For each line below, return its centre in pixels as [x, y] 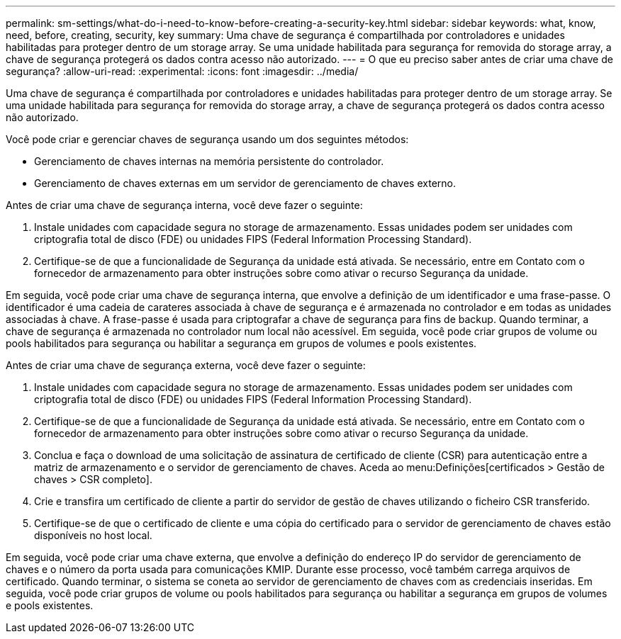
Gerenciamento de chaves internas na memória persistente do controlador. [209, 161]
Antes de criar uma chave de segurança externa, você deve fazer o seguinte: [186, 365]
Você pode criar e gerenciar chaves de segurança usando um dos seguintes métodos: [207, 139]
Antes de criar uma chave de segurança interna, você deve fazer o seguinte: [184, 205]
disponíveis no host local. [93, 535]
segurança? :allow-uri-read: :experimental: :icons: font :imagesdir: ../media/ [182, 71]
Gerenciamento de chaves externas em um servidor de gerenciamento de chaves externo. [245, 183]
